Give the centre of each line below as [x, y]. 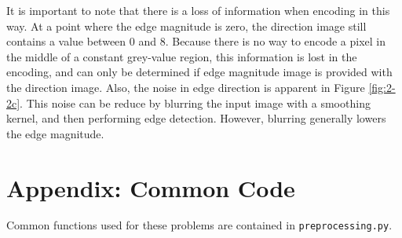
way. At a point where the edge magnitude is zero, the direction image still [186, 26]
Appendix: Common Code [151, 187]
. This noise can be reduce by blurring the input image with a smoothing [195, 103]
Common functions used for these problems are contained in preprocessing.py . [199, 225]
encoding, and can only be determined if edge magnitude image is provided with [199, 72]
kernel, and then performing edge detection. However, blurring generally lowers [196, 118]
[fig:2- [382, 87]
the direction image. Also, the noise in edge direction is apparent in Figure [186, 87]
